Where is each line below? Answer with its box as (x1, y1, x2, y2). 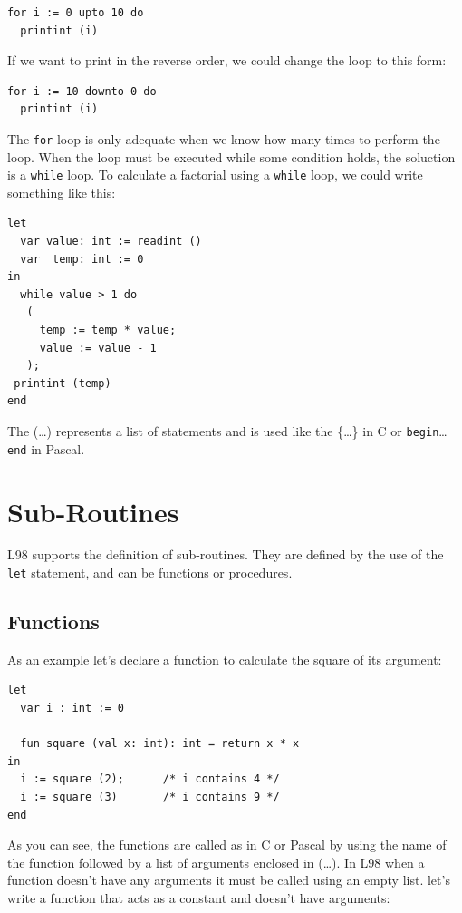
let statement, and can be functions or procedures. (7, 563, 293, 582)
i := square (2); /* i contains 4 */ (20, 772, 280, 786)
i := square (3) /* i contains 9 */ (20, 791, 280, 804)
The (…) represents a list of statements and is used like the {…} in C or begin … (7, 422, 448, 440)
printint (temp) (14, 376, 111, 390)
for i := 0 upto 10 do (7, 6, 144, 19)
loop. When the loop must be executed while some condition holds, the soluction (7, 147, 456, 166)
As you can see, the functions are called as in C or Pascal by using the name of (7, 835, 447, 854)
